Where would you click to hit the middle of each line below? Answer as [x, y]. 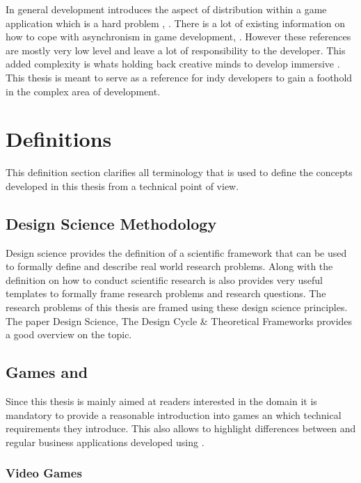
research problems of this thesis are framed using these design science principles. [177, 307]
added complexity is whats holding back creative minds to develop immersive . [173, 64]
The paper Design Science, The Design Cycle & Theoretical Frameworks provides [179, 320]
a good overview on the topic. [69, 334]
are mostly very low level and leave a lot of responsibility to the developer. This [176, 50]
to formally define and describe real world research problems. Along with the [169, 266]
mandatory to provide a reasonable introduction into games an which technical [174, 414]
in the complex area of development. [83, 91]
